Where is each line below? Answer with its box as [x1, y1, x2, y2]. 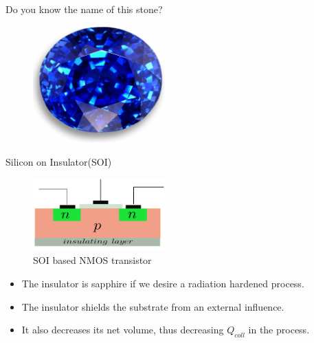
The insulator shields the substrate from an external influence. [21, 299, 284, 313]
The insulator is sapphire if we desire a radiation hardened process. [21, 276, 304, 291]
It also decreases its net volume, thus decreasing [21, 322, 224, 337]
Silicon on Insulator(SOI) [5, 154, 112, 168]
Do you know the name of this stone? [5, 2, 163, 16]
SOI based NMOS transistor [33, 253, 152, 267]
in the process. [248, 322, 310, 337]
